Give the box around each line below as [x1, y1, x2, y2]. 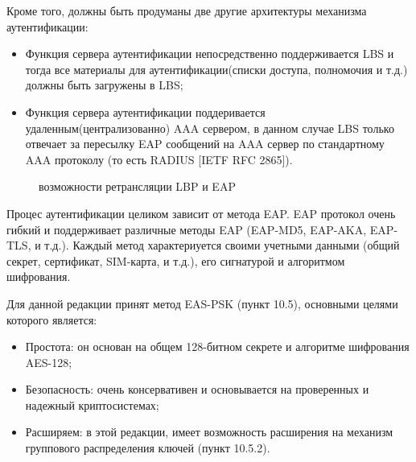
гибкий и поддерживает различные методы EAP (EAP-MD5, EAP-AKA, [6, 221, 367, 237]
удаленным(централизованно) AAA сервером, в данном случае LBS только [25, 119, 394, 136]
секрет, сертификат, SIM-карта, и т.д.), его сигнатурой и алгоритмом [6, 252, 345, 269]
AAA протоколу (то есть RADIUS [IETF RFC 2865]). [25, 151, 293, 167]
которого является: [6, 311, 97, 328]
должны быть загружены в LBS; [25, 76, 183, 93]
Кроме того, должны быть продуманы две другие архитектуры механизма [6, 2, 367, 19]
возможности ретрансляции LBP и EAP [39, 178, 236, 195]
